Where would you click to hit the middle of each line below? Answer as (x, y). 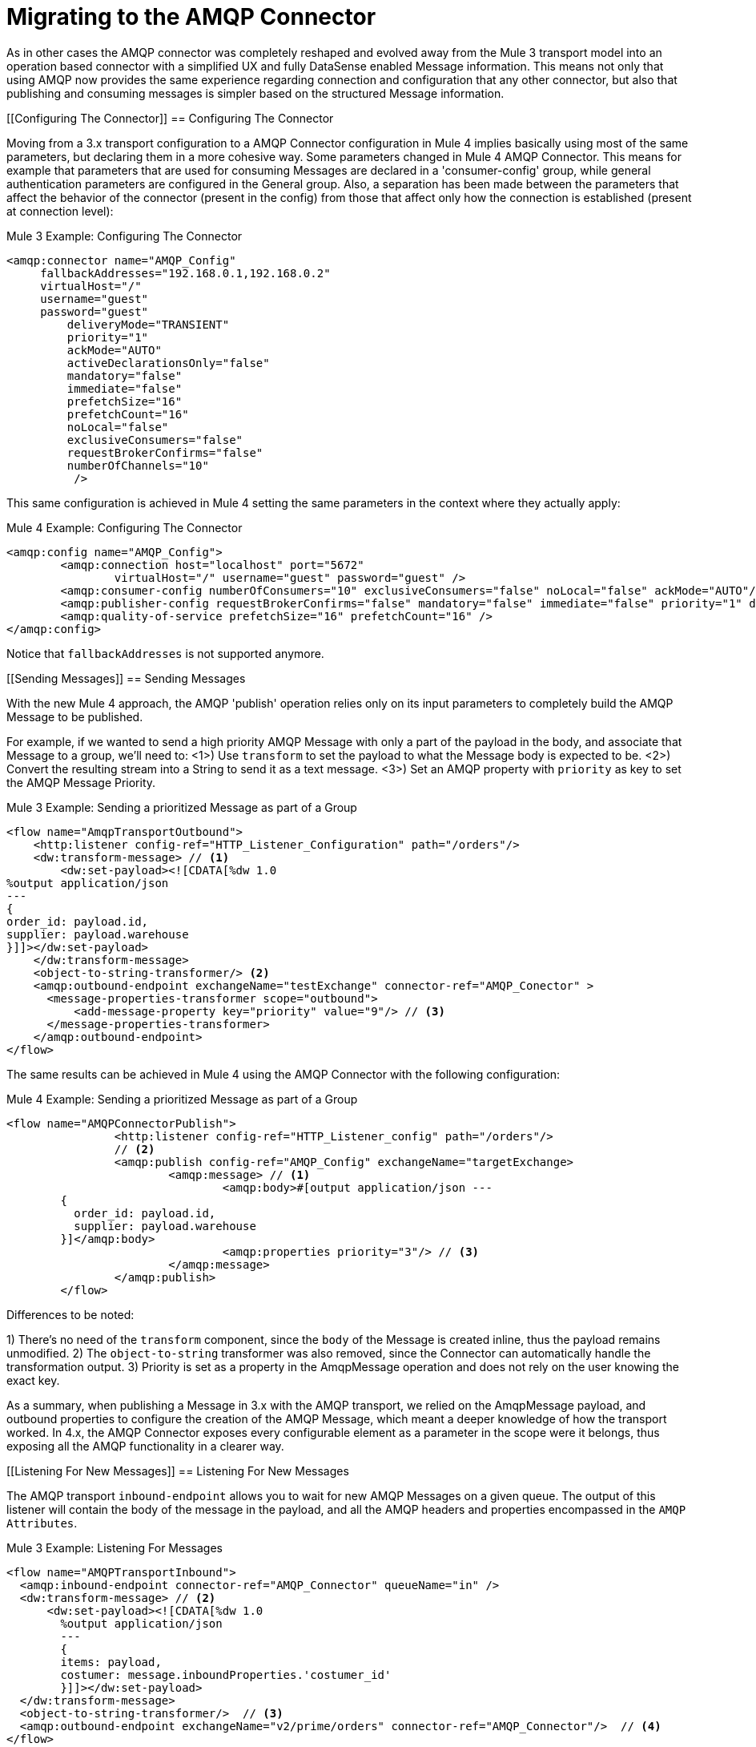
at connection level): (60, 211)
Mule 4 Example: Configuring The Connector (125, 527)
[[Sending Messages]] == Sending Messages (126, 678)
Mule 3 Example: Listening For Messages (115, 1547)
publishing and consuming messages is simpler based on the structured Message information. (255, 93)
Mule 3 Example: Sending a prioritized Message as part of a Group (182, 807)
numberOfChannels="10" (138, 465)
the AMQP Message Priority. (81, 782)
